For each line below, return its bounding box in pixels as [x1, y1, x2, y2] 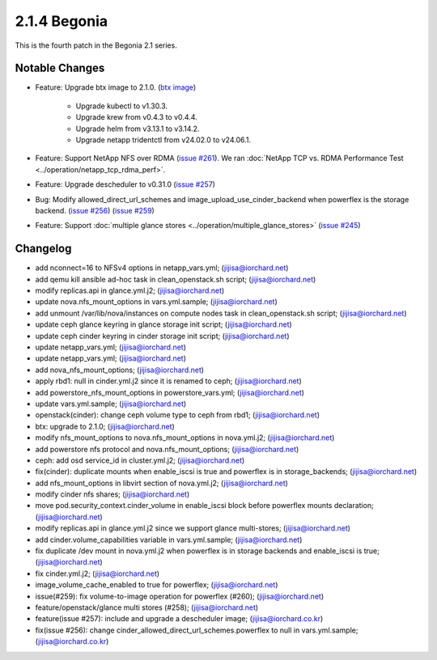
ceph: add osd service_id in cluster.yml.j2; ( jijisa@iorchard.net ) [35, 455, 245, 465]
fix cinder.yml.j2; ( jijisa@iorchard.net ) [35, 569, 160, 578]
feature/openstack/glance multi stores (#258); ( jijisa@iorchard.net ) [35, 603, 259, 612]
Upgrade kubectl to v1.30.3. [75, 101, 168, 111]
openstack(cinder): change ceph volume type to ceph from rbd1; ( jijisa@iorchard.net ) [35, 410, 320, 420]
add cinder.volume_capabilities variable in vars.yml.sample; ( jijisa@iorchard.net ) [35, 535, 303, 544]
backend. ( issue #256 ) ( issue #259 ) [35, 205, 155, 215]
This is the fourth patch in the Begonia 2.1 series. [15, 40, 177, 50]
